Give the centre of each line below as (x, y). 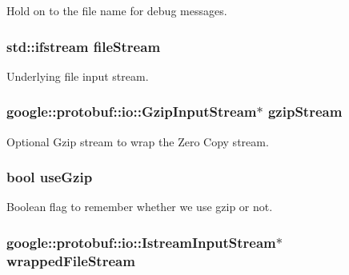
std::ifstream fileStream (84, 46)
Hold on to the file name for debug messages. (117, 10)
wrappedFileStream (71, 260)
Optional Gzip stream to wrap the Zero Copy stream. (138, 141)
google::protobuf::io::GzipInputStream (132, 112)
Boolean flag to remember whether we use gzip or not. (140, 207)
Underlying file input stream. (78, 76)
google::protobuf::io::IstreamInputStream (141, 242)
